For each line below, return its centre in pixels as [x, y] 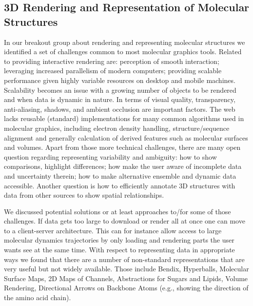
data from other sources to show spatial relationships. [84, 195]
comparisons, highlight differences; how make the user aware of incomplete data [123, 166]
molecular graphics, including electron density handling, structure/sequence [117, 128]
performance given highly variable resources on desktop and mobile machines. [120, 80]
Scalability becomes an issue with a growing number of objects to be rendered [120, 90]
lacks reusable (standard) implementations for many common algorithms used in [124, 118]
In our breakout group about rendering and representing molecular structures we [125, 42]
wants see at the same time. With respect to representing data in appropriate [119, 250]
